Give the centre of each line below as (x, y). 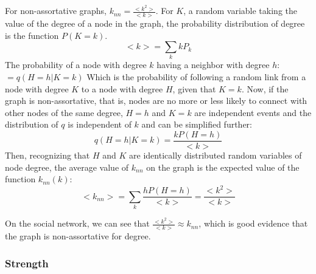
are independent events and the (253, 112)
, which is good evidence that (253, 223)
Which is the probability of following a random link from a (196, 77)
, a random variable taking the (240, 11)
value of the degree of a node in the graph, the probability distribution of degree (155, 23)
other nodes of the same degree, (64, 112)
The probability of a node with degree (76, 65)
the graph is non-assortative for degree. (78, 236)
